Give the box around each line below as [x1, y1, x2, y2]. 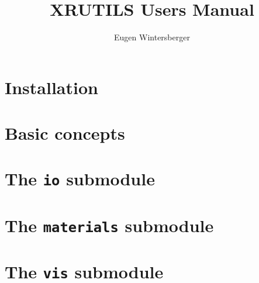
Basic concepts [5, 121, 125, 145]
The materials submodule [5, 213, 214, 237]
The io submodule [5, 167, 155, 191]
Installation [5, 75, 98, 99]
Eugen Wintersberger [114, 31, 190, 43]
